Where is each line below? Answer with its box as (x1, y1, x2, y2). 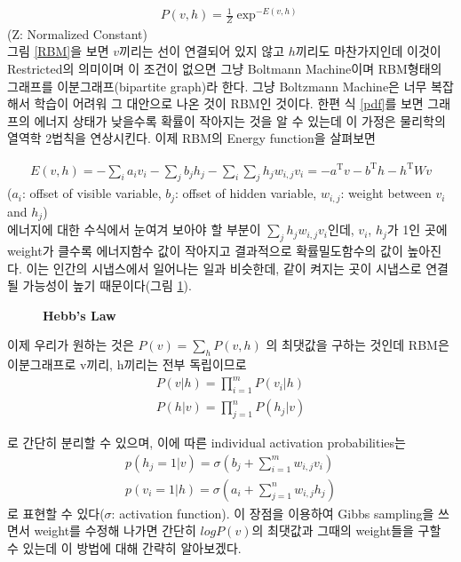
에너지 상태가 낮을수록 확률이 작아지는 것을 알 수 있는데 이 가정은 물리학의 (34, 111, 446, 130)
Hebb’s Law (43, 305, 116, 324)
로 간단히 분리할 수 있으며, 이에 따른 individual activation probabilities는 (7, 432, 406, 451)
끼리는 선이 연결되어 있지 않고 (119, 42, 285, 60)
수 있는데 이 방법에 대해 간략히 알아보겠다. (7, 538, 242, 557)
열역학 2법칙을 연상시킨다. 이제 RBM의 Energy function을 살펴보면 (7, 129, 376, 147)
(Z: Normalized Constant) (7, 24, 148, 43)
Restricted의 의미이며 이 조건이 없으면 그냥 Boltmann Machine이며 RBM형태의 (7, 59, 442, 78)
